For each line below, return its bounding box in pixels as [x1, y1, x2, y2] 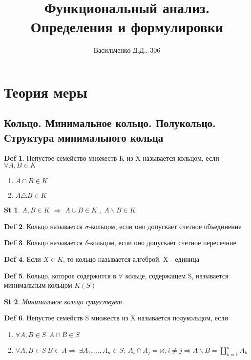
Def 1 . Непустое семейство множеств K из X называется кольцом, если [4, 152, 219, 163]
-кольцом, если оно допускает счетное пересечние [87, 237, 236, 248]
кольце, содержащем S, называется [125, 270, 229, 280]
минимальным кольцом [4, 280, 72, 290]
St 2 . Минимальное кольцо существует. [4, 296, 125, 306]
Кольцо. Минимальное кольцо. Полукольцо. [4, 115, 216, 130]
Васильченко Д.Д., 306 [93, 45, 161, 55]
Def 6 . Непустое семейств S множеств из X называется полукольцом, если [4, 313, 228, 323]
